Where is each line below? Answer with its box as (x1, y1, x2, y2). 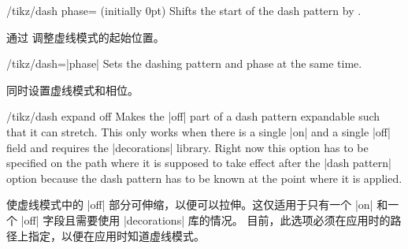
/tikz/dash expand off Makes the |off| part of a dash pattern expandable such (6, 108, 380, 124)
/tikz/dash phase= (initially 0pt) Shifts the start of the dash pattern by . (6, 2, 362, 18)
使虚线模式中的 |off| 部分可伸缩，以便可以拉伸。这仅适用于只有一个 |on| (6, 196, 373, 213)
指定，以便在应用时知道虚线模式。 (28, 227, 205, 243)
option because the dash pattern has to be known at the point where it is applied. (6, 169, 402, 186)
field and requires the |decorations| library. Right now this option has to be (6, 139, 369, 155)
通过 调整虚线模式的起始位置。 (6, 28, 165, 45)
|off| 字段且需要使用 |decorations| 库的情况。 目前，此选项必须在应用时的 (20, 211, 391, 228)
